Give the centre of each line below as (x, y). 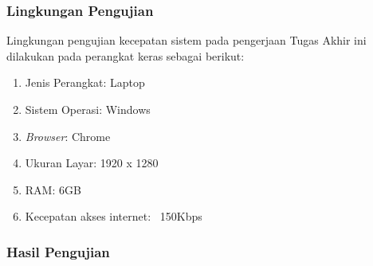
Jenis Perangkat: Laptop (85, 82)
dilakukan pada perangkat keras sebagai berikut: (126, 55)
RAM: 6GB (53, 189)
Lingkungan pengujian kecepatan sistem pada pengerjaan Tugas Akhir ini (186, 40)
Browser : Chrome (68, 136)
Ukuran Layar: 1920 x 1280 (92, 163)
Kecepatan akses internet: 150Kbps (114, 216)
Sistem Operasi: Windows (88, 109)
